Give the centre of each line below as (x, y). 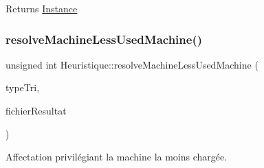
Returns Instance (42, 8)
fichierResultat (36, 110)
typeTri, (23, 87)
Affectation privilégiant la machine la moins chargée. (117, 157)
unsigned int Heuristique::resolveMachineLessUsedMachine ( (132, 64)
